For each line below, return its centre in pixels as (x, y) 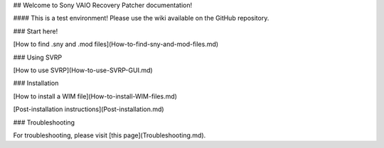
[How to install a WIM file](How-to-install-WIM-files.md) (95, 96)
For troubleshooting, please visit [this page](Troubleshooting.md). (110, 135)
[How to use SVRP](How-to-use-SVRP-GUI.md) (83, 70)
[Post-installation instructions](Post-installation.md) (89, 109)
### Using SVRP (38, 57)
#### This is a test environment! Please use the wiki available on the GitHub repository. (141, 18)
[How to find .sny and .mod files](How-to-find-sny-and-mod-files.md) (116, 44)
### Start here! (36, 31)
